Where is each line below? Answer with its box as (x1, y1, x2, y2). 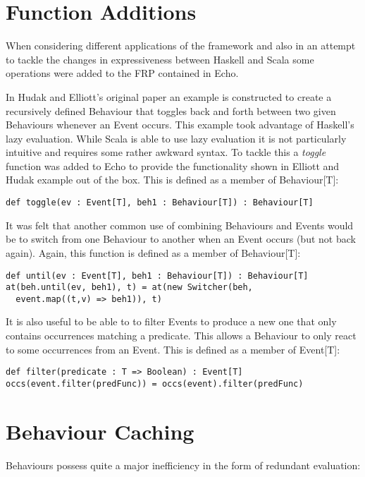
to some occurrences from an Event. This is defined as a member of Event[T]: (6, 342, 340, 356)
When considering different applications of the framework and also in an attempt (6, 38, 356, 53)
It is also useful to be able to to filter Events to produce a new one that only (6, 314, 337, 329)
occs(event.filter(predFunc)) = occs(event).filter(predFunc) (6, 378, 304, 389)
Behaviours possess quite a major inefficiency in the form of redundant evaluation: (6, 457, 361, 472)
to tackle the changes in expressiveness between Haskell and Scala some (6, 52, 314, 66)
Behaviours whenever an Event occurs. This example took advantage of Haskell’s (6, 117, 354, 132)
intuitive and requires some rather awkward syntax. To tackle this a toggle (6, 145, 326, 159)
